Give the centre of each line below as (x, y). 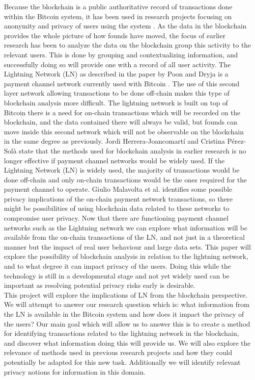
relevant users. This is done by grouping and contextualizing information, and (121, 54)
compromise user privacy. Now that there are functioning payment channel (116, 218)
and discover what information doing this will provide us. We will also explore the (127, 342)
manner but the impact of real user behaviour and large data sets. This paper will (127, 246)
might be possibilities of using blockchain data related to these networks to (117, 208)
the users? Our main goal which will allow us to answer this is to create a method (127, 323)
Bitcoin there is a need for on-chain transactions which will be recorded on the (122, 112)
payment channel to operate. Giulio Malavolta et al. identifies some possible (118, 189)
